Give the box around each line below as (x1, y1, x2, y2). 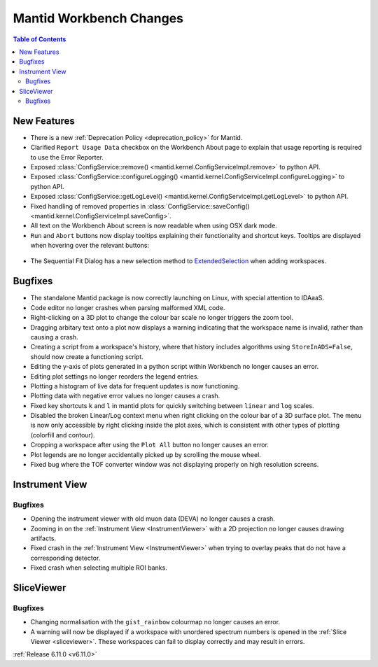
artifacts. (30, 534, 57, 542)
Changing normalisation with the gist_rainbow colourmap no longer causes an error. (30, 618, 280, 626)
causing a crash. (30, 332, 78, 341)
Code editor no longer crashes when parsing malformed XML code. (30, 303, 225, 311)
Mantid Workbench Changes (13, 10, 183, 26)
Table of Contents (13, 35, 66, 43)
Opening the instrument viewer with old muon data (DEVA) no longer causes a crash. (30, 514, 276, 523)
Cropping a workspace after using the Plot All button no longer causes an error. (30, 441, 269, 449)
